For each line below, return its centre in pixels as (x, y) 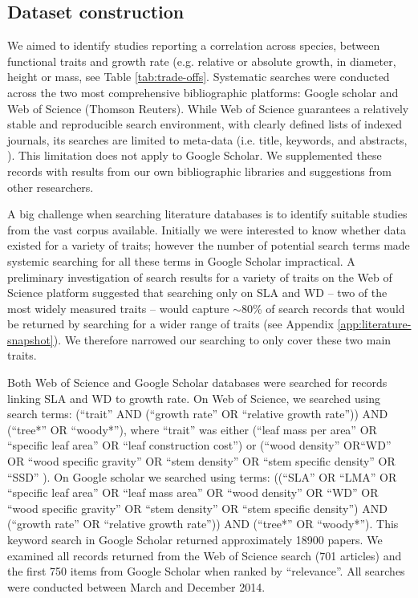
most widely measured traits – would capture (118, 308)
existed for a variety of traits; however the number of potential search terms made (209, 245)
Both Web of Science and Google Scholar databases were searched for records (197, 382)
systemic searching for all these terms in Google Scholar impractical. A (181, 260)
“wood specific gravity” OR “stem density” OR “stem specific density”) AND (197, 508)
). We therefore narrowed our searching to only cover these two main (222, 339)
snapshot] (30, 339)
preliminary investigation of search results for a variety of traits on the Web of (200, 277)
